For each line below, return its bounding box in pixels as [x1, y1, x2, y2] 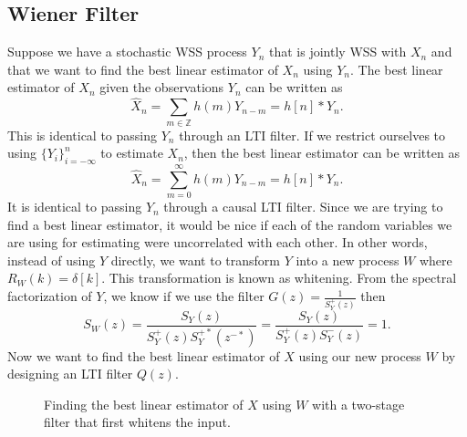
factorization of [7, 286, 92, 306]
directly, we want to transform [110, 250, 280, 269]
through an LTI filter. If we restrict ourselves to [179, 125, 446, 144]
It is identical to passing [7, 197, 142, 216]
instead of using [7, 250, 96, 269]
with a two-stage [312, 394, 405, 413]
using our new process [298, 346, 421, 365]
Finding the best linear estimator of [44, 394, 244, 413]
